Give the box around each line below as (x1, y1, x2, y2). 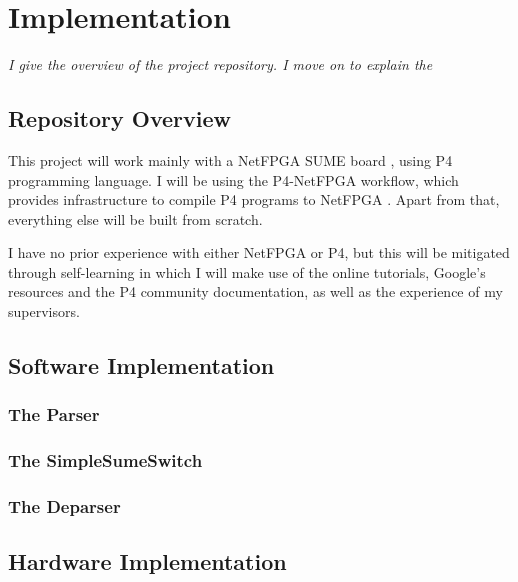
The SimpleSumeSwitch (8, 448, 203, 473)
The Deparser (8, 494, 121, 519)
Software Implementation (8, 350, 275, 381)
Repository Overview (8, 103, 231, 134)
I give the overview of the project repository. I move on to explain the (8, 54, 433, 75)
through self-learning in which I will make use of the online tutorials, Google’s (8, 261, 486, 282)
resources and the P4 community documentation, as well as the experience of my (8, 281, 503, 302)
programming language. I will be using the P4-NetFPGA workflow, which (8, 169, 459, 190)
